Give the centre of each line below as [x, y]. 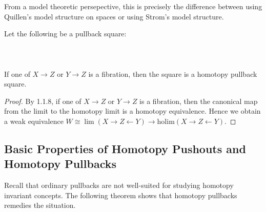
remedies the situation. [40, 205]
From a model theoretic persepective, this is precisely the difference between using [133, 6]
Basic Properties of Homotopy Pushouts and [125, 148]
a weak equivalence [34, 121]
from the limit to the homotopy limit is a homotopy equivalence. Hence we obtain [132, 111]
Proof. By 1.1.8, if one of [43, 101]
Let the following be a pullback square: [65, 34]
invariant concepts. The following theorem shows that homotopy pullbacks [121, 195]
